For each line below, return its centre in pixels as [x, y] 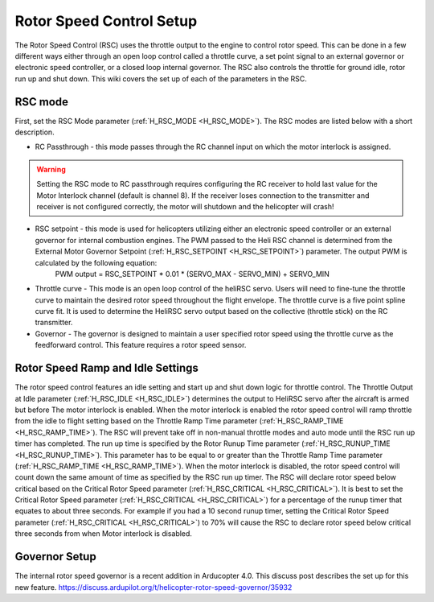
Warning [51, 169]
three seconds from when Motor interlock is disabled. [104, 534]
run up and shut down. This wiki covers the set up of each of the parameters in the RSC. [161, 78]
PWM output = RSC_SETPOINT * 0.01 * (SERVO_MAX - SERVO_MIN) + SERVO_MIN [192, 274]
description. [35, 132]
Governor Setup [55, 557]
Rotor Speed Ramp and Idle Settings [106, 368]
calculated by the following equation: [96, 262]
